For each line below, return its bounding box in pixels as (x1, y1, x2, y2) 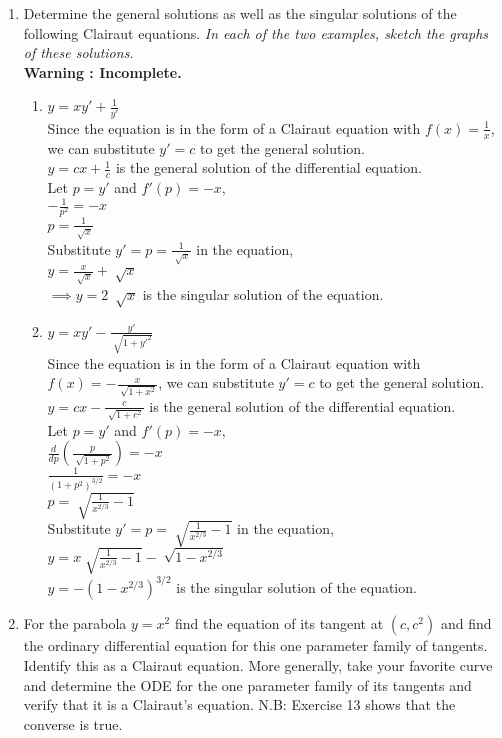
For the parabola (23, 613, 127, 634)
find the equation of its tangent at (174, 613, 384, 634)
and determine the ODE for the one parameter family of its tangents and (23, 674, 472, 695)
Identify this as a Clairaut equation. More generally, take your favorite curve (23, 654, 493, 675)
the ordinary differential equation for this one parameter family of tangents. (23, 635, 488, 656)
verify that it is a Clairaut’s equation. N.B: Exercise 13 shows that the (23, 694, 456, 715)
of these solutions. (23, 42, 134, 63)
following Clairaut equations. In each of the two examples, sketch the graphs (23, 22, 489, 43)
